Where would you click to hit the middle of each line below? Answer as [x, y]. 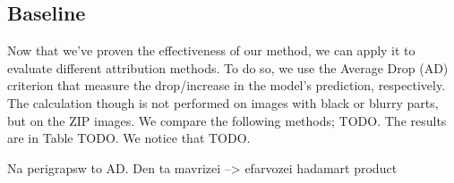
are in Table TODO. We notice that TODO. [129, 138]
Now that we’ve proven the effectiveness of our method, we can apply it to [211, 50]
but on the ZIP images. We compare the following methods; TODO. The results [227, 120]
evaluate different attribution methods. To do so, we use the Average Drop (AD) [228, 67]
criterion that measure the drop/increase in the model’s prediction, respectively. [227, 85]
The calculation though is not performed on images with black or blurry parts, [223, 102]
